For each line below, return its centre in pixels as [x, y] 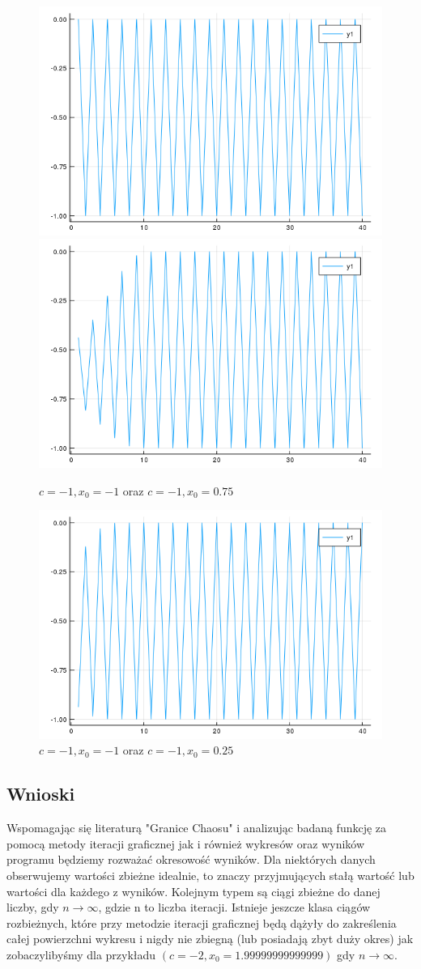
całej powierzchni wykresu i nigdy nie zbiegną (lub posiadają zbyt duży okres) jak [210, 939]
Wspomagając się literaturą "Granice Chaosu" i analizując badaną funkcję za [197, 828]
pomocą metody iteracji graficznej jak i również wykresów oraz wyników [186, 843]
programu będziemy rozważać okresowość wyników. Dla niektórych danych [191, 859]
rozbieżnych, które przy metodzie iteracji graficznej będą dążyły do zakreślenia [202, 922]
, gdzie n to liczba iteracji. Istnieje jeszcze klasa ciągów [234, 907]
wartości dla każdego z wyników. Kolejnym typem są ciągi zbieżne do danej [193, 891]
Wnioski [41, 794]
